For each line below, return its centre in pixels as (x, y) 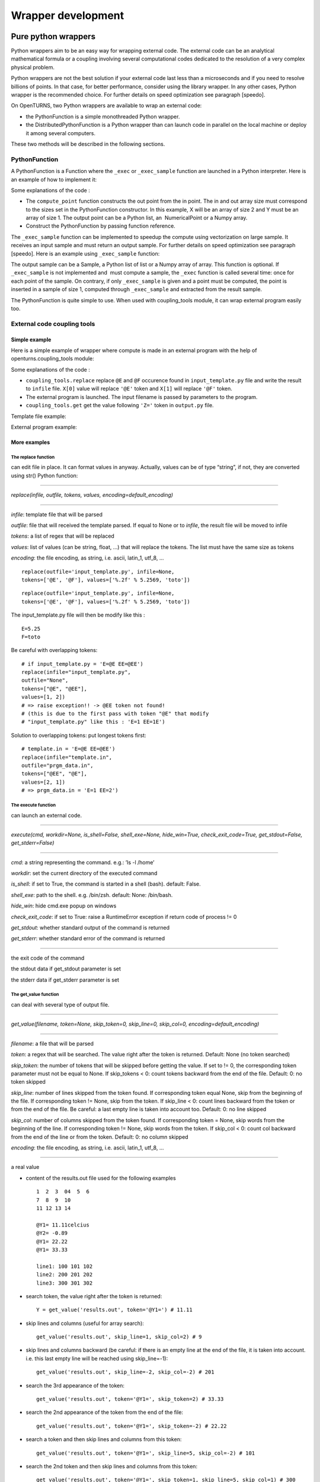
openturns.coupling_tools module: (52, 359)
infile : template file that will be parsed (57, 514)
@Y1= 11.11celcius (63, 1225)
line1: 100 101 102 (65, 1266)
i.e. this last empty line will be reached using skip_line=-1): (97, 1358)
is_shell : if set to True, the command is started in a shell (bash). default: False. (106, 884)
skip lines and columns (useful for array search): (85, 1323)
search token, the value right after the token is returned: (94, 1296)
